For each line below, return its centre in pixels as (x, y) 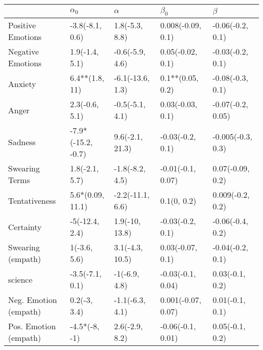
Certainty (25, 227)
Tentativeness (32, 200)
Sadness (22, 142)
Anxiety (22, 83)
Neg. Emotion (33, 300)
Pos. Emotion (32, 326)
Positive (22, 25)
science (20, 279)
